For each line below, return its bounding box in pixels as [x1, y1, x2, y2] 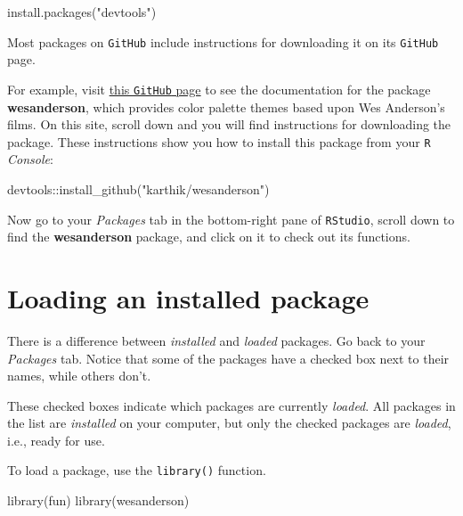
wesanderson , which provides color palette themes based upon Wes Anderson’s [7, 97, 445, 116]
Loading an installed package [7, 279, 370, 315]
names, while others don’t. [7, 366, 151, 385]
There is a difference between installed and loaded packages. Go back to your [7, 331, 426, 349]
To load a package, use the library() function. [7, 461, 266, 479]
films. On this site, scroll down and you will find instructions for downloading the [7, 115, 451, 134]
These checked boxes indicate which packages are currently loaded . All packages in [7, 396, 456, 414]
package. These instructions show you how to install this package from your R [7, 132, 431, 151]
